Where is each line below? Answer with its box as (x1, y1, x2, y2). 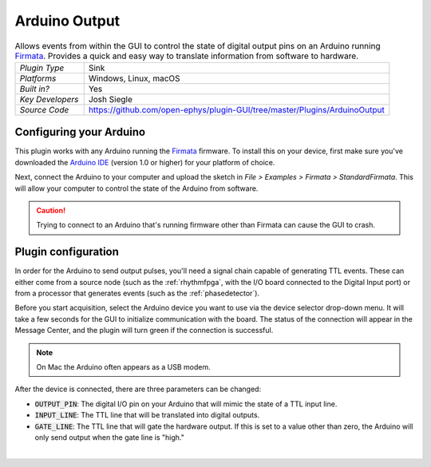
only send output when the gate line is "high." (34, 432, 185, 442)
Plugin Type (19, 62, 65, 73)
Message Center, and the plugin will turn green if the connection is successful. (14, 326, 274, 335)
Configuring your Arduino (14, 125, 146, 139)
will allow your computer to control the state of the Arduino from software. (14, 184, 259, 193)
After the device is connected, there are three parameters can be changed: (14, 384, 262, 394)
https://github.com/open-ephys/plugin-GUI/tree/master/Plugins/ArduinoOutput (88, 104, 385, 115)
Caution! (36, 206, 66, 215)
